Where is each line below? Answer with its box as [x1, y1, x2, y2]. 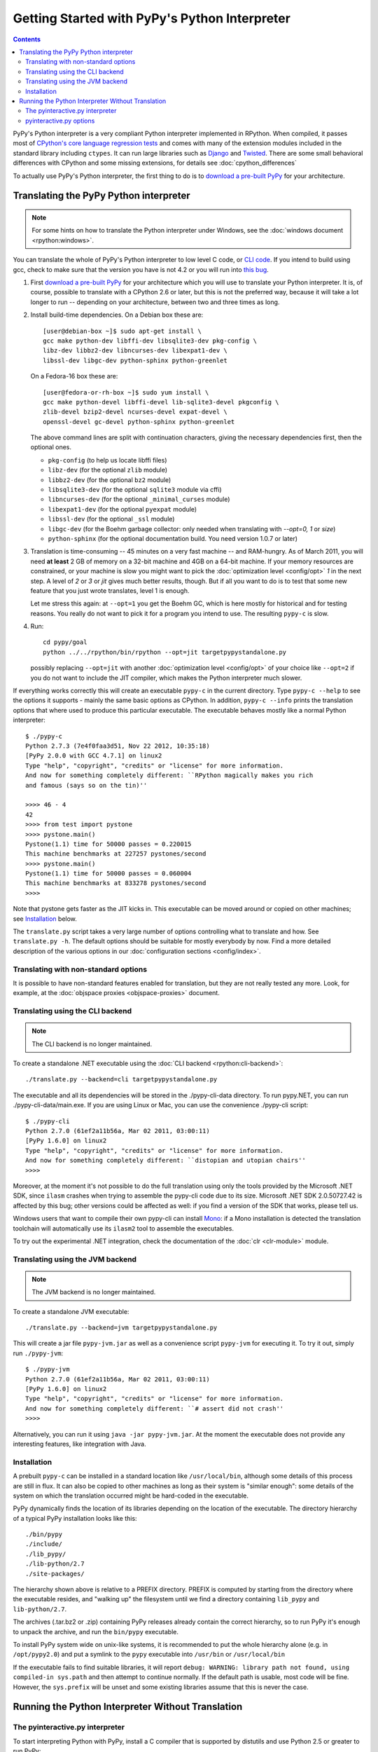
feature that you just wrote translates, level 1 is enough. [30, 586, 190, 595]
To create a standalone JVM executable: [13, 1307, 129, 1315]
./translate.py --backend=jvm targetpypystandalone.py [25, 1324, 218, 1332]
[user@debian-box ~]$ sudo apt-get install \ [43, 327, 202, 335]
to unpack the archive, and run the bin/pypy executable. [13, 1627, 178, 1636]
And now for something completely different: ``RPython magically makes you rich [25, 772, 314, 779]
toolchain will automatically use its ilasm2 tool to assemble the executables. [13, 1224, 234, 1233]
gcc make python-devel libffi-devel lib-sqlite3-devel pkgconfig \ [43, 398, 279, 406]
